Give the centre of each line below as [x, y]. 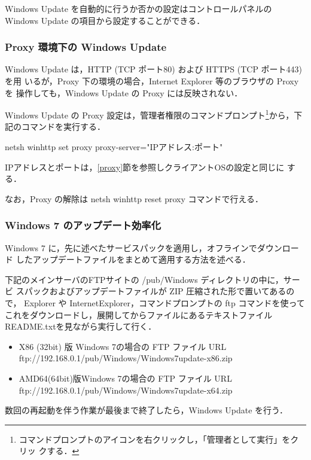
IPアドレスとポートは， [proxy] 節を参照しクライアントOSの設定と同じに [145, 167]
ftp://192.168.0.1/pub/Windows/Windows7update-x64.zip [126, 390]
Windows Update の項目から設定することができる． [105, 20]
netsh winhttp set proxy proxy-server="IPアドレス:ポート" [114, 147]
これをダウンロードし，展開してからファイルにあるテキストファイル [139, 314]
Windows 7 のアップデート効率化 [83, 225]
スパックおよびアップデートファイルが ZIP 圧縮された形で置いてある [151, 291]
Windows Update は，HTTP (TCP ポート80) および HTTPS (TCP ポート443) [154, 69]
